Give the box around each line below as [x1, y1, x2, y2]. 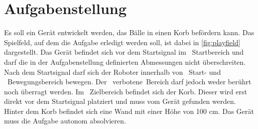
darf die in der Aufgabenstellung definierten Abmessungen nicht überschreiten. [4, 56, 246, 67]
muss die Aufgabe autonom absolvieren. [4, 115, 126, 126]
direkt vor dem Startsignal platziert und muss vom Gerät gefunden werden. [4, 96, 236, 106]
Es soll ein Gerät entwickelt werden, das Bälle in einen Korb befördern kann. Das [4, 27, 254, 38]
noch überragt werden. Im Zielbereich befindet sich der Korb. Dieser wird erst [4, 86, 247, 96]
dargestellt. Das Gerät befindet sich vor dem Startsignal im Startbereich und [4, 47, 244, 57]
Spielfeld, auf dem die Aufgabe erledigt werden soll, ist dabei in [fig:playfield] [4, 37, 240, 47]
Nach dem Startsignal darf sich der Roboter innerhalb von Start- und [4, 66, 221, 77]
